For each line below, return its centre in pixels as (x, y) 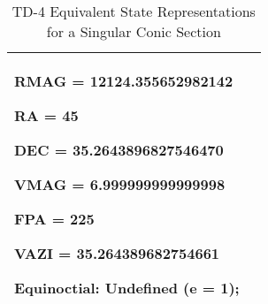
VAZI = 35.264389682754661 (117, 253)
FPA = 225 (54, 219)
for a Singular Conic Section (134, 31)
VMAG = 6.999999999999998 (120, 184)
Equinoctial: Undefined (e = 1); (127, 288)
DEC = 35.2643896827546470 (119, 150)
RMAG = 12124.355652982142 (124, 81)
